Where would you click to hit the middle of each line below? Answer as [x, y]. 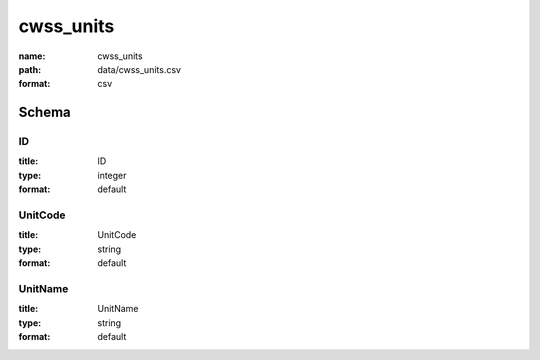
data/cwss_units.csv [139, 69]
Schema [45, 112]
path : [30, 69]
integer [112, 175]
